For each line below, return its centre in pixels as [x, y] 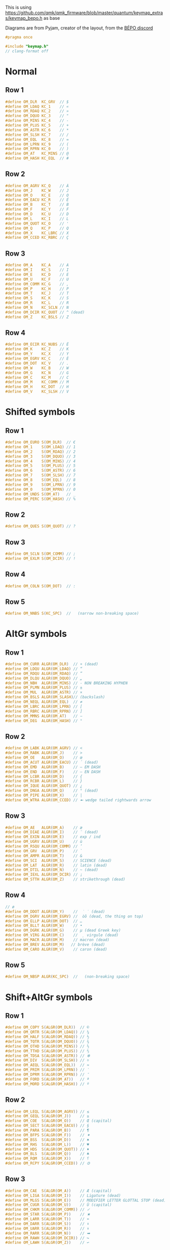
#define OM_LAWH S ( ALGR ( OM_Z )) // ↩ [47, 1243]
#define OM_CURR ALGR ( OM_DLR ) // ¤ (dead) [52, 664]
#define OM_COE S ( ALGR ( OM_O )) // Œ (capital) [59, 1121]
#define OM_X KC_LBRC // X [37, 233]
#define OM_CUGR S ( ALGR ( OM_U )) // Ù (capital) [59, 1205]
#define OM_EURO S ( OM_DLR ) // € [40, 442]
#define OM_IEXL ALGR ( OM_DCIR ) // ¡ [44, 875]
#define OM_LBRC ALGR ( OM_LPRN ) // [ [44, 706]
